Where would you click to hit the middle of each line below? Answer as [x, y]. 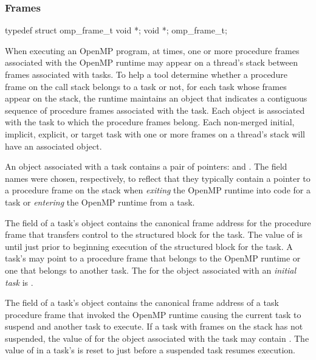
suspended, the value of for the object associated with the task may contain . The [157, 338]
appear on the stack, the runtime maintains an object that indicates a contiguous [156, 98]
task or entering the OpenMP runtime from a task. [100, 202]
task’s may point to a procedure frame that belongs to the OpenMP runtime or [153, 258]
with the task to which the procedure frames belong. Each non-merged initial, [150, 122]
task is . [19, 282]
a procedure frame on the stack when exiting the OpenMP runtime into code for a [158, 190]
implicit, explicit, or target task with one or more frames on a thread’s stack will [155, 133]
